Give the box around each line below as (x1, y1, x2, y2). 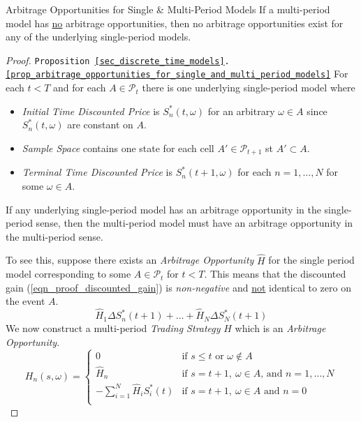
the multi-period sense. (6, 229, 103, 243)
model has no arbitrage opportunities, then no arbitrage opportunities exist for (6, 15, 344, 30)
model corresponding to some (6, 266, 131, 281)
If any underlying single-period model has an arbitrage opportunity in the (6, 202, 321, 216)
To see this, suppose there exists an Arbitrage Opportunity (6, 253, 254, 267)
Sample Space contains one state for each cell (22, 140, 214, 155)
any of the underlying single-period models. (6, 29, 191, 44)
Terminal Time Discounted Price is (22, 165, 173, 179)
